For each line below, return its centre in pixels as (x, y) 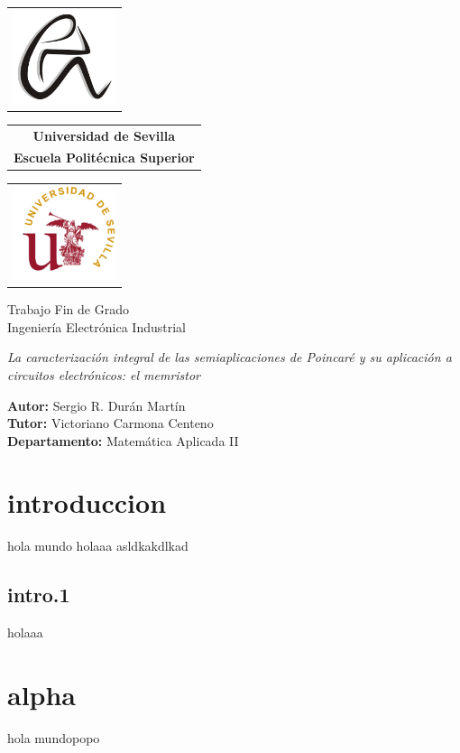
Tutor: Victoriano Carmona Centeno (110, 423)
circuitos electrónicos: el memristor (104, 374)
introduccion (87, 502)
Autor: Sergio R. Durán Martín (97, 405)
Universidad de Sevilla (104, 135)
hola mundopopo (54, 737)
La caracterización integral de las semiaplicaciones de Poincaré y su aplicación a (230, 357)
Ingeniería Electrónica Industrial (97, 326)
